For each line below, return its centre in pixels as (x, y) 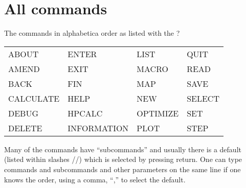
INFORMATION (98, 128)
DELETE (25, 128)
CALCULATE (34, 98)
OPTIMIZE (158, 113)
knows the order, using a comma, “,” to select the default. (95, 179)
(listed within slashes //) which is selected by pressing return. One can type (123, 159)
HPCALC (85, 113)
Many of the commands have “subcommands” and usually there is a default (123, 149)
